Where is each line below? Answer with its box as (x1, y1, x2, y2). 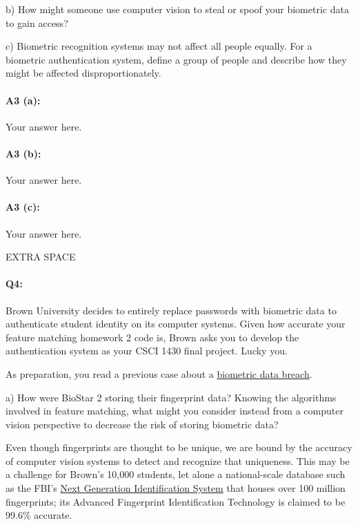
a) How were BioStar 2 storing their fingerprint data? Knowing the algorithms (6, 390, 337, 404)
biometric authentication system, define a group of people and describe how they (6, 52, 347, 66)
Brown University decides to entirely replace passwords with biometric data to (6, 303, 337, 317)
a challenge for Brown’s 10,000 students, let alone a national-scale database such (6, 467, 346, 481)
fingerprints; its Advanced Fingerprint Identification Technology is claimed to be (6, 494, 346, 508)
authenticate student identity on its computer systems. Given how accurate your (6, 316, 346, 331)
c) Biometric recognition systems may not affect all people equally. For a (6, 39, 312, 53)
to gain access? (6, 15, 68, 30)
